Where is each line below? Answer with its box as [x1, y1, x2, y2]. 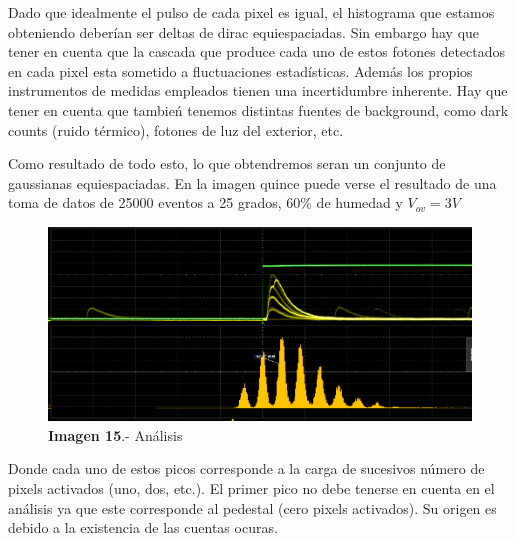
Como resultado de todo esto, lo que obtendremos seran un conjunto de [8, 153, 446, 174]
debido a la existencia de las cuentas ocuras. [8, 517, 278, 538]
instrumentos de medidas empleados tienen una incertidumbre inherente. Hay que [8, 80, 508, 101]
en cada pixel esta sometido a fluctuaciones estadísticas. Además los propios [8, 60, 473, 81]
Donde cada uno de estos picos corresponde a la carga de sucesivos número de [8, 458, 485, 479]
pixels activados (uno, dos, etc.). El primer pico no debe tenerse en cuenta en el [8, 478, 495, 499]
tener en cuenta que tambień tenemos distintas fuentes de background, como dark [8, 99, 509, 120]
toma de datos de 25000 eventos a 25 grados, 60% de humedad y [8, 192, 403, 213]
